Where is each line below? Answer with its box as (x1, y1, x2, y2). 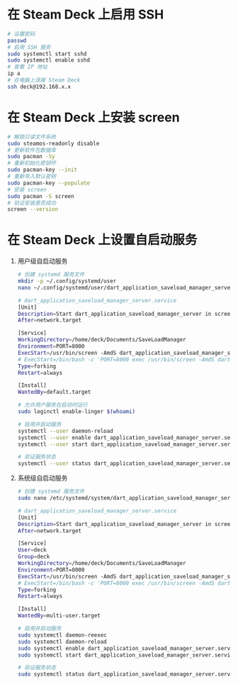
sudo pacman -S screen (7, 192, 74, 199)
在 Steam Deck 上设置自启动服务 (7, 232, 198, 248)
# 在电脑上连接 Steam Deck (7, 77, 81, 84)
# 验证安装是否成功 (7, 199, 57, 207)
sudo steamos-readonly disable (7, 140, 100, 147)
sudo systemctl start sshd (7, 50, 87, 57)
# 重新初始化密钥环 (7, 160, 57, 167)
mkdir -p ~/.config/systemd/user (17, 278, 117, 285)
